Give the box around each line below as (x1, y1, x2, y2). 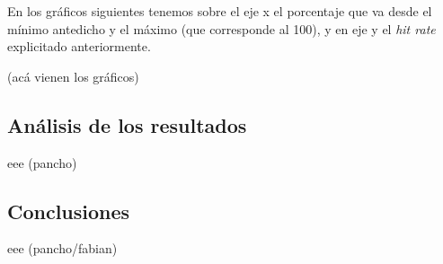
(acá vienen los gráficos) (7, 66, 139, 85)
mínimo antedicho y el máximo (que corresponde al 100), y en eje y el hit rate (7, 19, 436, 38)
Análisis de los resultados (7, 110, 247, 138)
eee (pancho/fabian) (7, 239, 118, 258)
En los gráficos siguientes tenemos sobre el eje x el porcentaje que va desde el (7, 2, 432, 20)
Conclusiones (7, 197, 130, 224)
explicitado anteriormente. (7, 37, 151, 56)
